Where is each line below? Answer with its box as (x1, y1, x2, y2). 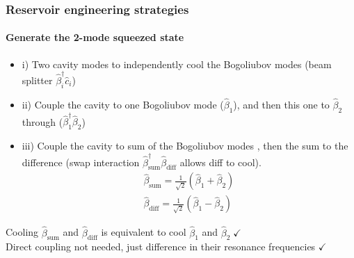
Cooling (6, 225, 39, 239)
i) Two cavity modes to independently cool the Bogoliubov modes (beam (22, 56, 332, 71)
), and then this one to (233, 97, 330, 111)
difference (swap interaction (22, 154, 140, 169)
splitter (22, 72, 53, 87)
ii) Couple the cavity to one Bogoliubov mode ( (22, 97, 224, 111)
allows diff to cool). (179, 154, 262, 169)
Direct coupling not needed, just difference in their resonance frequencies (6, 239, 316, 254)
